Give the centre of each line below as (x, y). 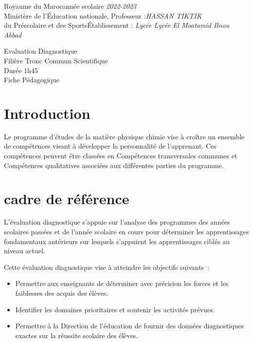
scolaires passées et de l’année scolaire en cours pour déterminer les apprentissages (126, 231)
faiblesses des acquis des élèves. (62, 293)
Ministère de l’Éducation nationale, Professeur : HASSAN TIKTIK (103, 15)
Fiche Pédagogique (32, 80)
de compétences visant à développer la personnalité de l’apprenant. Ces (110, 146)
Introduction (47, 113)
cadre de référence (67, 199)
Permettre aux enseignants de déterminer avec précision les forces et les (122, 283)
